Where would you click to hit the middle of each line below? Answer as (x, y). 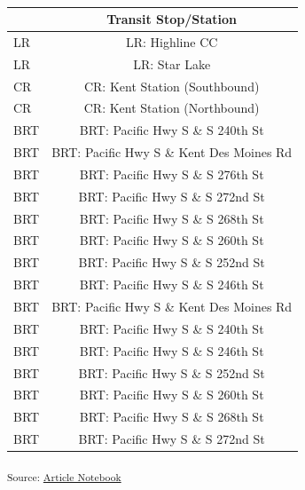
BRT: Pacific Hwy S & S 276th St (172, 174)
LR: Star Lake (172, 63)
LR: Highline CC (172, 41)
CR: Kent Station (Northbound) (172, 108)
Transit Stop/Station (172, 19)
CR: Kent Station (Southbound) (172, 86)
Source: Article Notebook (64, 476)
